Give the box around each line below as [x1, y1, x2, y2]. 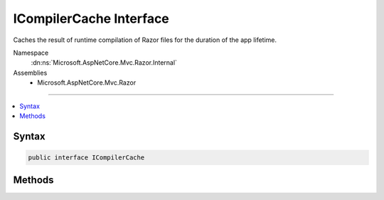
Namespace [13, 48, 49, 57]
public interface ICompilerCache [28, 153, 145, 162]
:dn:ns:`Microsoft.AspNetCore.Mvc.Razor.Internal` [31, 58, 178, 67]
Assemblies [13, 68, 48, 77]
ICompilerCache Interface [13, 11, 170, 26]
